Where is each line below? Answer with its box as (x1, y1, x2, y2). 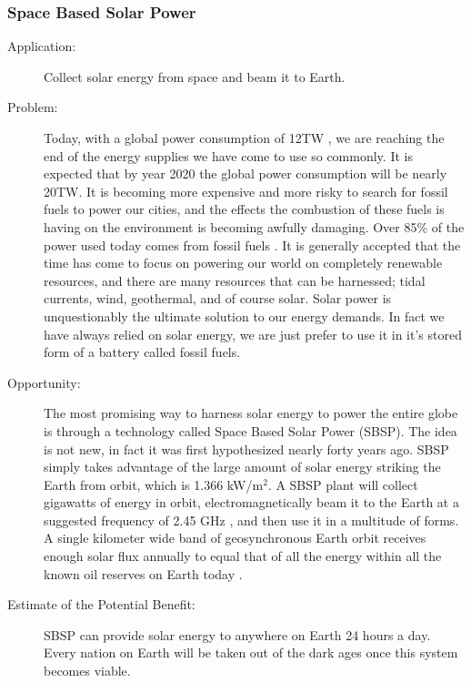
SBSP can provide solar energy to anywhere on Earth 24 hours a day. (44, 625, 431, 644)
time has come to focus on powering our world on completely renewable (44, 253, 443, 272)
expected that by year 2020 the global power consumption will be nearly (44, 164, 447, 183)
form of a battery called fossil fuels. (44, 342, 241, 362)
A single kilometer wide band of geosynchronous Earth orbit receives (44, 528, 426, 547)
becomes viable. (44, 661, 131, 680)
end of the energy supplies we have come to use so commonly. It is (44, 146, 413, 165)
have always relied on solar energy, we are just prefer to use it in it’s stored (44, 324, 462, 343)
